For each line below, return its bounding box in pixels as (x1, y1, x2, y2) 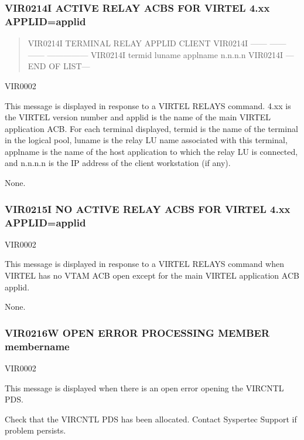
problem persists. (5, 424, 66, 436)
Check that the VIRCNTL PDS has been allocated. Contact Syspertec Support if (5, 412, 297, 425)
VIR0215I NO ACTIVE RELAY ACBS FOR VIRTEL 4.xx (5, 201, 291, 216)
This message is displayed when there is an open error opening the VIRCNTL (5, 381, 284, 394)
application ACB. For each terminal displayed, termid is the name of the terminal (5, 122, 298, 134)
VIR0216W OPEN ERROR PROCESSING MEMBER (5, 325, 270, 340)
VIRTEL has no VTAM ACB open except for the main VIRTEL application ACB (5, 269, 299, 281)
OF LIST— (49, 60, 90, 72)
